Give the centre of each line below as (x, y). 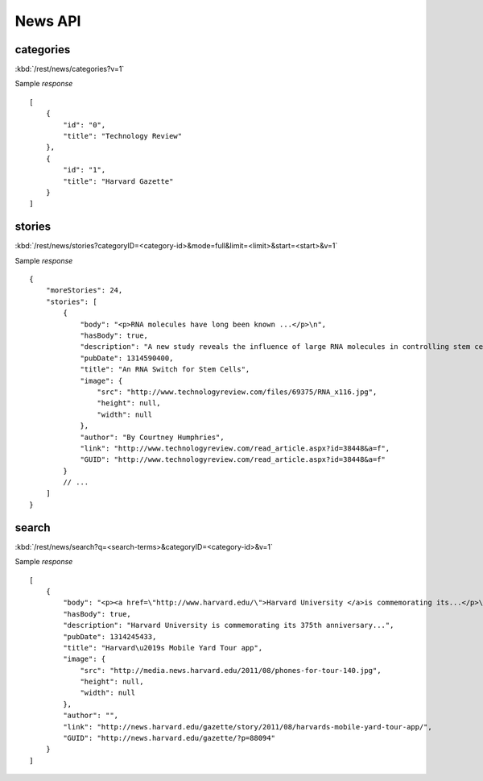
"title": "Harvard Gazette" (118, 181)
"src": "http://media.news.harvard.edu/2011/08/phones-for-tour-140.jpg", (231, 670)
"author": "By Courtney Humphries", (152, 437)
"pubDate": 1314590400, (127, 358)
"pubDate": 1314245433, (110, 636)
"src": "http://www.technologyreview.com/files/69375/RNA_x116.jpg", (237, 392)
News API (48, 21)
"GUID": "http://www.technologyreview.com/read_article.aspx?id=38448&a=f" (233, 460)
